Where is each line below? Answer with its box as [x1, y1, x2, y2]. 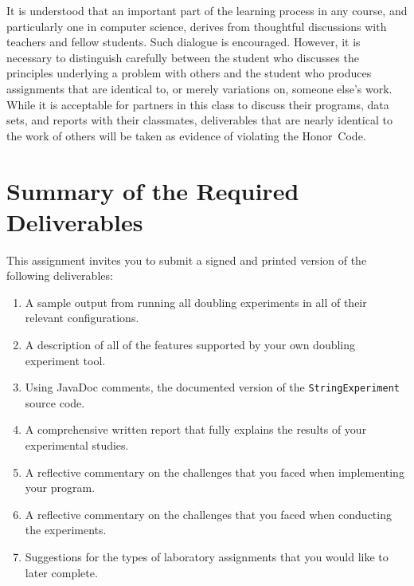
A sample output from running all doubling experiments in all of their [25, 293, 367, 310]
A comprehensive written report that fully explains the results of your [25, 421, 367, 438]
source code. [25, 394, 85, 411]
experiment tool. [25, 352, 106, 368]
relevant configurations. [25, 309, 139, 326]
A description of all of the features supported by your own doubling [25, 336, 356, 353]
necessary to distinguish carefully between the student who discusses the [6, 49, 359, 65]
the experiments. [25, 521, 107, 538]
